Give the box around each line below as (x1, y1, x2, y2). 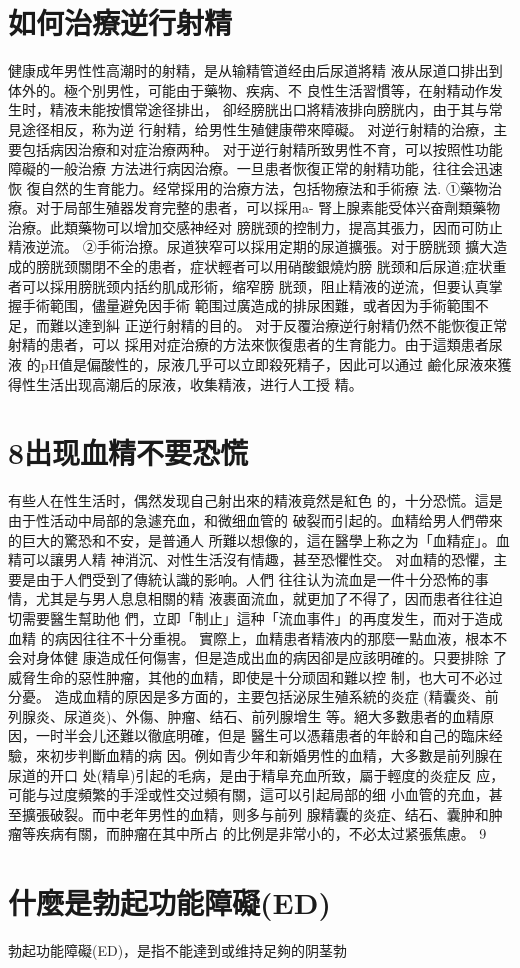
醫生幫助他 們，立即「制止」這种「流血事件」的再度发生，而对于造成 (49, 607, 503, 628)
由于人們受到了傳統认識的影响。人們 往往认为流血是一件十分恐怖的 (35, 568, 475, 589)
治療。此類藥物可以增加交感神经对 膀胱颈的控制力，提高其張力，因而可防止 (8, 216, 503, 237)
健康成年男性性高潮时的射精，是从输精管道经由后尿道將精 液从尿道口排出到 (8, 60, 503, 81)
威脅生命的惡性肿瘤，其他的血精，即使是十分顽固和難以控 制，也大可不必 (8, 666, 489, 687)
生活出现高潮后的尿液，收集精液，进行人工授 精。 (35, 373, 363, 394)
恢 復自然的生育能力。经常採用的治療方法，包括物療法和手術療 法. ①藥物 (8, 177, 488, 198)
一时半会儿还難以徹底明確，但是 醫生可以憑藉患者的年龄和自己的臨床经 (35, 725, 503, 746)
